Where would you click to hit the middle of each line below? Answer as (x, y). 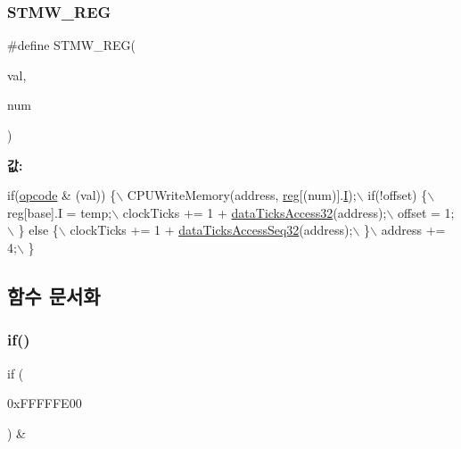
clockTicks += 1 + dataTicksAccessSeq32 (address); (211, 230)
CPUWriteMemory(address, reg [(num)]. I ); (242, 195)
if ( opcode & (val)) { (62, 195)
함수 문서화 (54, 295)
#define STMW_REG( (72, 45)
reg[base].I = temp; (60, 212)
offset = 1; (426, 212)
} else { (38, 230)
